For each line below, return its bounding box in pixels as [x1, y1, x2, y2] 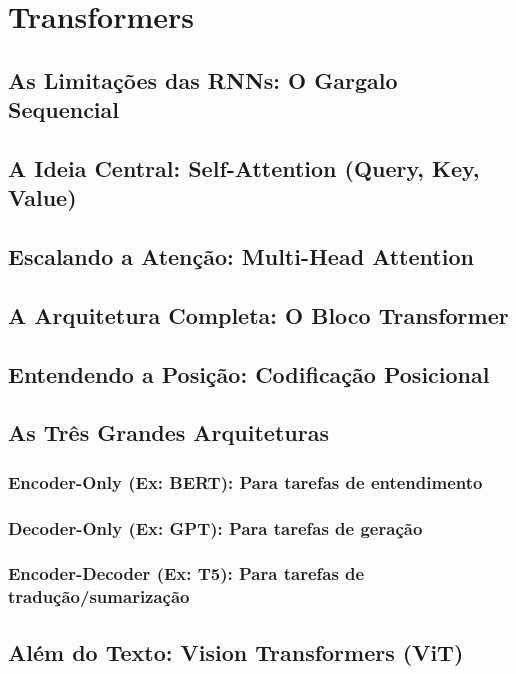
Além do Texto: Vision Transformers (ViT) [8, 636, 464, 667]
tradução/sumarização [8, 584, 190, 609]
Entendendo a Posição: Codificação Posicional [8, 358, 490, 389]
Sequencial [8, 94, 120, 125]
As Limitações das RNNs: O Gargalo [8, 64, 398, 95]
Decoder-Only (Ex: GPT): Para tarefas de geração [8, 515, 423, 540]
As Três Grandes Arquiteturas [8, 417, 329, 448]
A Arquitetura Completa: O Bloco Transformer [8, 299, 509, 330]
